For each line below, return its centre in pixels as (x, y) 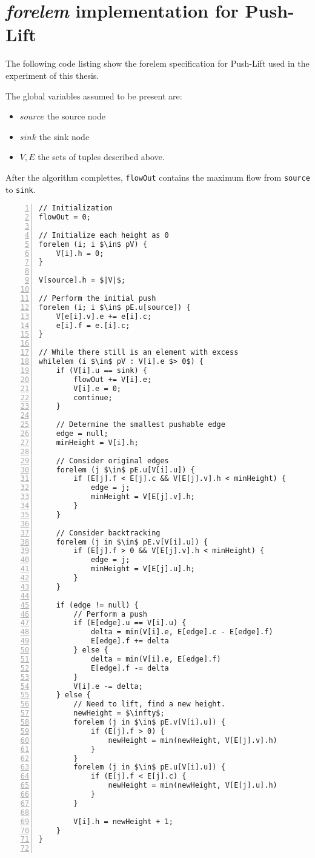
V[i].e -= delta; (108, 686)
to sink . (21, 189)
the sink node (64, 136)
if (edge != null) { (97, 605)
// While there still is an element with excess (139, 353)
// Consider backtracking (108, 533)
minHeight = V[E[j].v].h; (143, 497)
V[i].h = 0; (80, 253)
